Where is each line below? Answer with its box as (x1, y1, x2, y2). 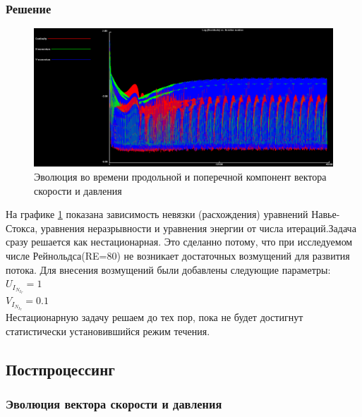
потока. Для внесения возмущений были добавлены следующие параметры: (6, 262, 331, 277)
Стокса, (6, 220, 38, 235)
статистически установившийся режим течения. (6, 323, 210, 338)
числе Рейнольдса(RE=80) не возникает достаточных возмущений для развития (6, 248, 350, 263)
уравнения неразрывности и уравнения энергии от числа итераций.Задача (40, 220, 356, 235)
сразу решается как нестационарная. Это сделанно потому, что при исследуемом (6, 234, 353, 249)
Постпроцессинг (6, 358, 115, 380)
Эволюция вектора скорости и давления (6, 394, 222, 412)
